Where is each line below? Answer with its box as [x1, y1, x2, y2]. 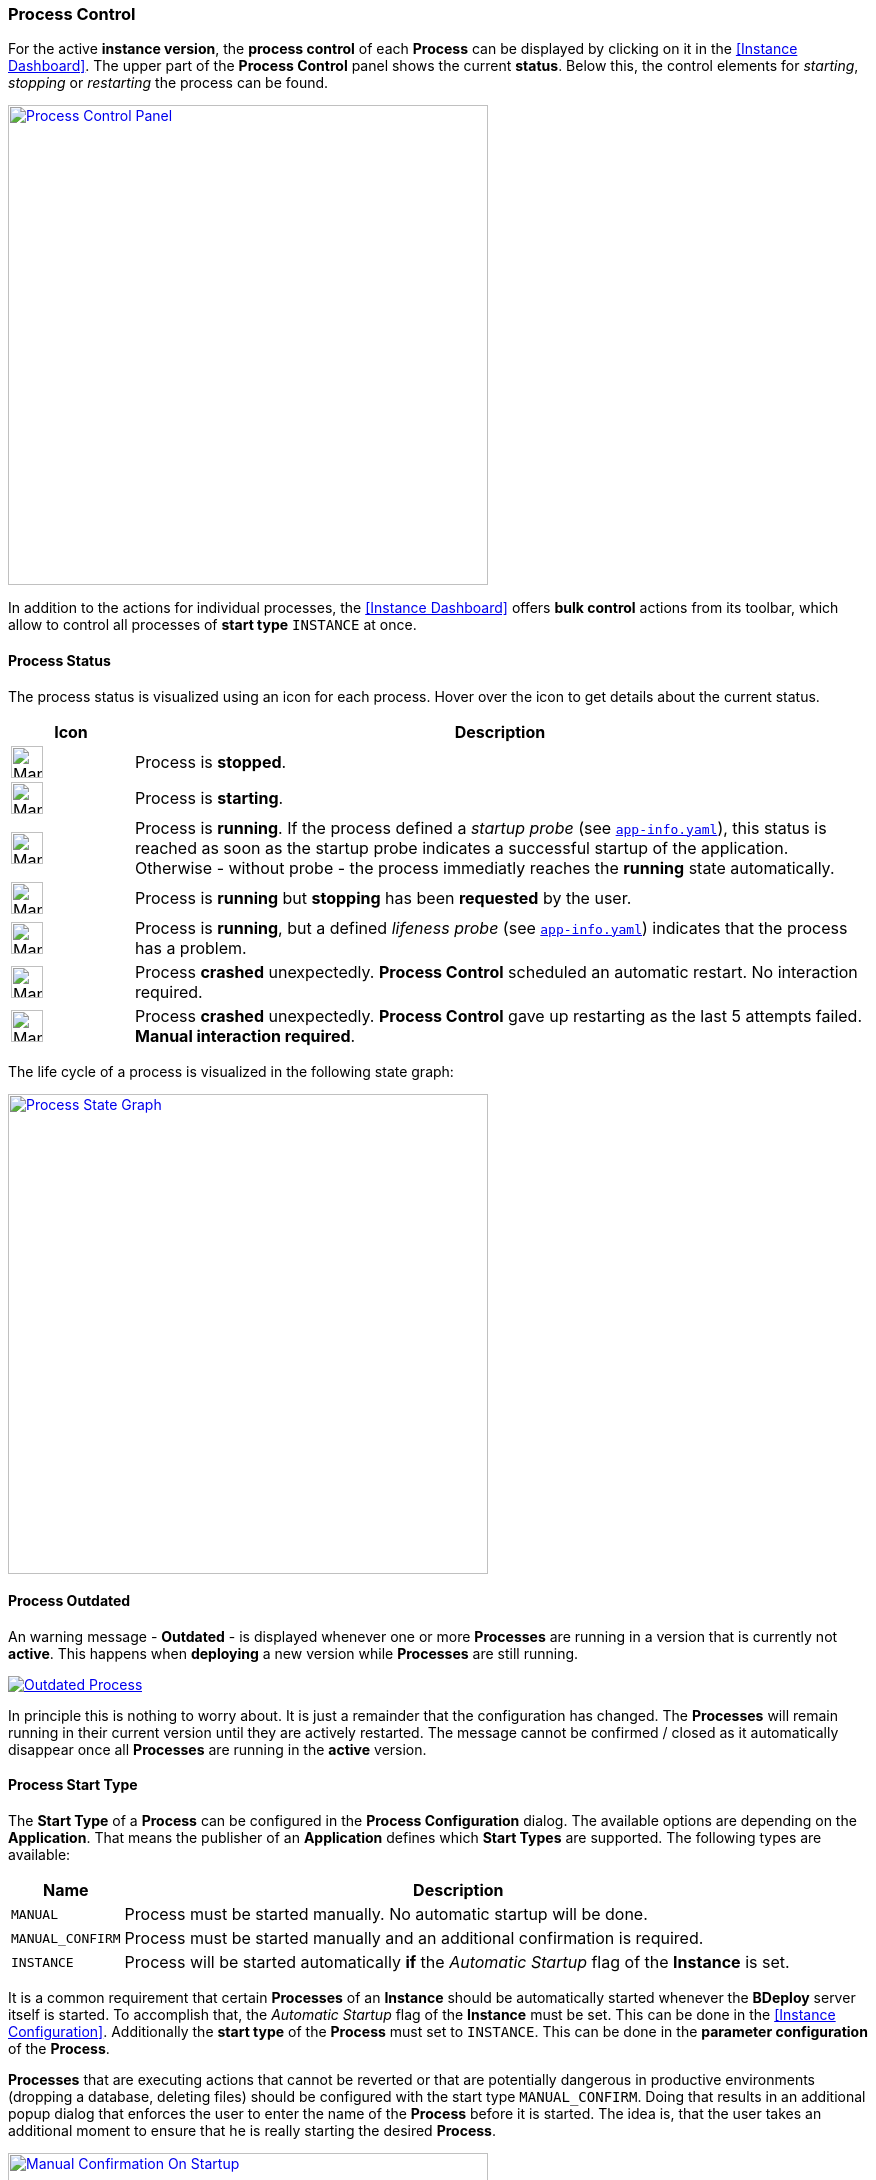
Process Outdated [8, 1592, 131, 1610]
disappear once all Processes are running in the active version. [8, 1740, 427, 1758]
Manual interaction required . [134, 1025, 356, 1046]
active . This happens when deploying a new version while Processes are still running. [8, 1644, 579, 1662]
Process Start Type [8, 1776, 138, 1794]
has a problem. [134, 937, 247, 958]
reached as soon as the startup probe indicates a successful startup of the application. [134, 837, 789, 858]
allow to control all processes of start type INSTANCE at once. [8, 616, 417, 634]
